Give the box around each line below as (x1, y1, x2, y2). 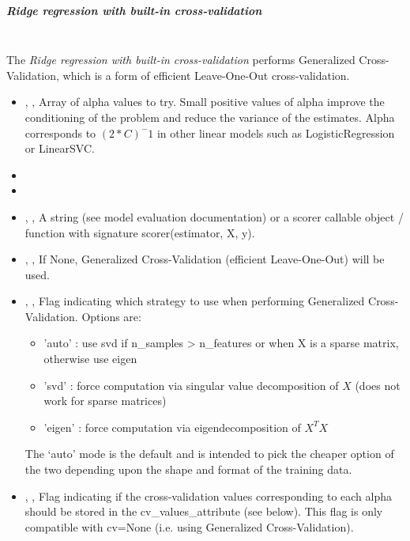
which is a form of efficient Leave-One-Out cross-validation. (62, 66, 350, 83)
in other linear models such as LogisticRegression (156, 124, 395, 141)
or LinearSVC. (24, 140, 95, 157)
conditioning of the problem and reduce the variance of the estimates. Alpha (24, 108, 395, 125)
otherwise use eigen (43, 350, 137, 367)
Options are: (81, 308, 141, 324)
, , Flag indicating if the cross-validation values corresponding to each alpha (24, 487, 392, 504)
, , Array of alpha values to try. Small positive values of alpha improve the (24, 93, 385, 110)
